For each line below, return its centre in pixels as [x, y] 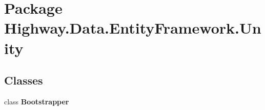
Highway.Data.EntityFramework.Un [133, 28]
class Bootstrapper [37, 101]
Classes [24, 80]
